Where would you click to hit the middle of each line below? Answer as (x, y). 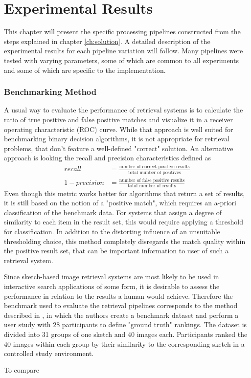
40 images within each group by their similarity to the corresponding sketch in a (124, 344)
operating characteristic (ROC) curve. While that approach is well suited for (119, 129)
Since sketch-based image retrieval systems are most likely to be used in (112, 277)
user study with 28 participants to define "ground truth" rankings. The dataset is (125, 324)
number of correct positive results (154, 167)
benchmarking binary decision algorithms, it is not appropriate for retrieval (117, 139)
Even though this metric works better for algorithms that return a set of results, (125, 193)
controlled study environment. (49, 353)
